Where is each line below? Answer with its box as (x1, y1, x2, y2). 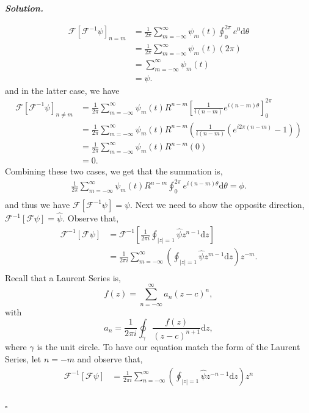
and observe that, (77, 353, 143, 365)
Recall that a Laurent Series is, (5, 271, 121, 284)
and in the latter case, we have (5, 84, 120, 96)
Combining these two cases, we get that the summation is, (5, 164, 223, 177)
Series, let (5, 353, 42, 365)
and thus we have (5, 198, 70, 210)
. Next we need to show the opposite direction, (130, 198, 305, 210)
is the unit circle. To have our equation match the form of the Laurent (37, 340, 300, 353)
